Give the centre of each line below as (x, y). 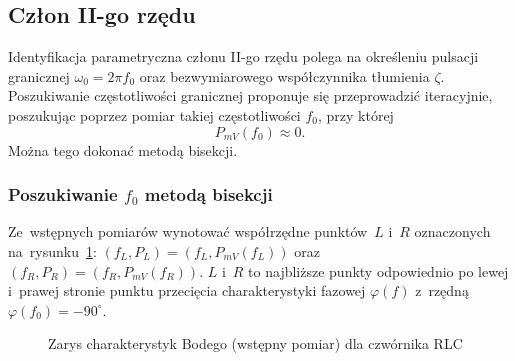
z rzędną (442, 290)
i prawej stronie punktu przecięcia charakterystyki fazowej (187, 290)
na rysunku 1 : (52, 250)
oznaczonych (452, 231)
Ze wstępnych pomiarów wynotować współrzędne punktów (188, 231)
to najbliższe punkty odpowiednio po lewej (378, 270)
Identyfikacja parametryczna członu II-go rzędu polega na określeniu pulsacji (243, 56)
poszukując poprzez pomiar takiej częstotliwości (154, 114)
